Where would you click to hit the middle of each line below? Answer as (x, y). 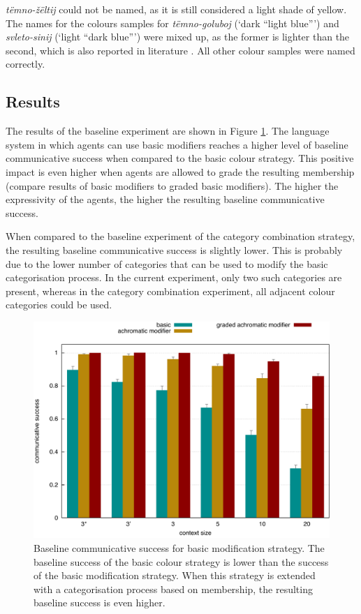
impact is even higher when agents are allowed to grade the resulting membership (180, 171)
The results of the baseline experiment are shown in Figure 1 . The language (168, 131)
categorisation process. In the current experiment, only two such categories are (174, 277)
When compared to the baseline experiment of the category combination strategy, (180, 236)
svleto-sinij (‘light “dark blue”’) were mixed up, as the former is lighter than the (178, 37)
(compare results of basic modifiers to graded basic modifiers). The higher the (172, 185)
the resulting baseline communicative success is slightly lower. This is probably (174, 249)
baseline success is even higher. (100, 602)
